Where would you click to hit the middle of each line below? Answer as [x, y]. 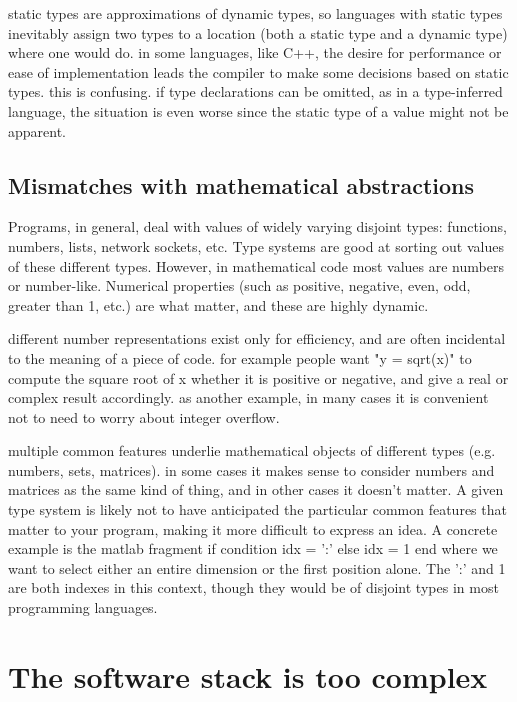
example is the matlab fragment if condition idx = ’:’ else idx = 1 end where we [253, 548]
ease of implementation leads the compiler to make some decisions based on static [258, 71]
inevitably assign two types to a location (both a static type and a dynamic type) [258, 32]
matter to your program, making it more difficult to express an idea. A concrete [253, 528]
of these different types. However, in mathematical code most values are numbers [256, 265]
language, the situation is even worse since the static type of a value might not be [258, 110]
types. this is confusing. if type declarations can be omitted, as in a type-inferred [255, 91]
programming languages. [83, 607]
